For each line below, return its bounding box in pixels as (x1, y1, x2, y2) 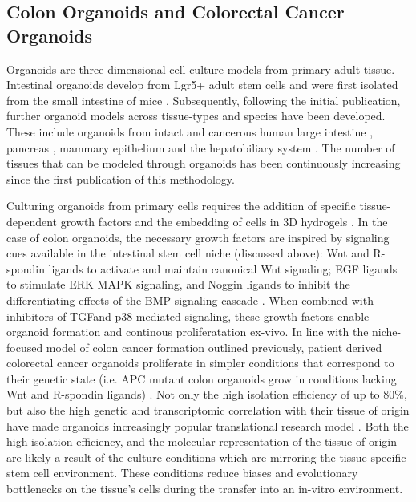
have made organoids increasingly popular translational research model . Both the (6, 417, 409, 434)
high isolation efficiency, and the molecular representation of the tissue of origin (6, 433, 397, 450)
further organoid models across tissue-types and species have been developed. (6, 107, 386, 124)
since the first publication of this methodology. (6, 170, 235, 187)
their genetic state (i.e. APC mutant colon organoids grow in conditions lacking (6, 370, 397, 387)
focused (6, 338, 43, 355)
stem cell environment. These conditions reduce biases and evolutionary (6, 464, 358, 481)
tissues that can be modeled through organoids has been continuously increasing (6, 155, 401, 172)
